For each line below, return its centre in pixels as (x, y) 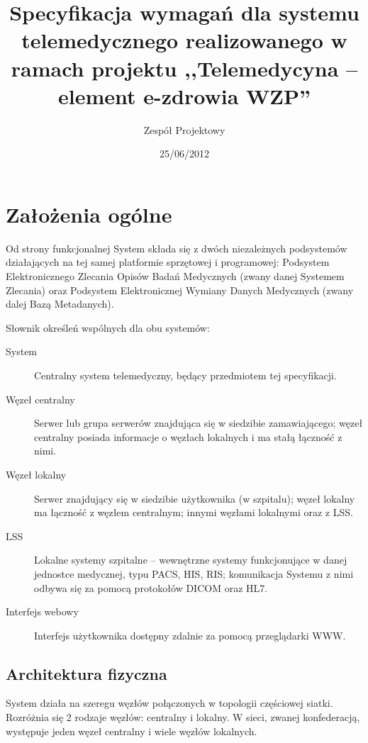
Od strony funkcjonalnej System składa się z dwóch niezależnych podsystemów (177, 248)
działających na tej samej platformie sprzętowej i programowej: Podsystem (168, 262)
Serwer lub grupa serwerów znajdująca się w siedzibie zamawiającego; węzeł (199, 423)
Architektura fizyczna (87, 673)
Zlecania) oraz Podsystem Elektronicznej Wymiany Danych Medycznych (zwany (180, 290)
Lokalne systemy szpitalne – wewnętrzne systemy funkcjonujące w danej (191, 560)
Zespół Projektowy (184, 129)
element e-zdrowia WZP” (184, 95)
